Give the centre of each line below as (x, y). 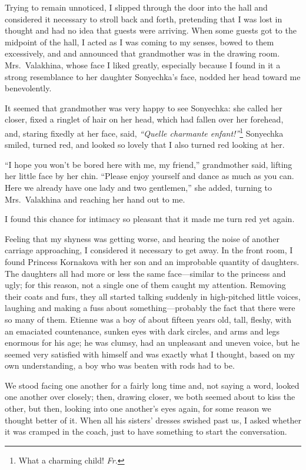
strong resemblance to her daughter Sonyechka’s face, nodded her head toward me (153, 76)
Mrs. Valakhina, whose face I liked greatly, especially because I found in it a (143, 64)
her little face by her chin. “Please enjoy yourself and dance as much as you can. (149, 176)
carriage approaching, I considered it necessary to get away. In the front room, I (149, 250)
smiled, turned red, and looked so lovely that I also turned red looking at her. (145, 145)
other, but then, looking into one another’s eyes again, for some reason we (138, 408)
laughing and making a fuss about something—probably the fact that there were (150, 308)
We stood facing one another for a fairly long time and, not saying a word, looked (152, 385)
